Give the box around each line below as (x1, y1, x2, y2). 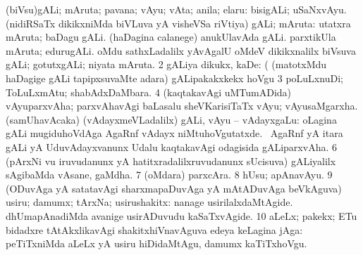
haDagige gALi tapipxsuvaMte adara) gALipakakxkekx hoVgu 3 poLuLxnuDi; (6, 70, 343, 85)
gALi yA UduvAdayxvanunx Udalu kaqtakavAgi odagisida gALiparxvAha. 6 (6, 139, 337, 154)
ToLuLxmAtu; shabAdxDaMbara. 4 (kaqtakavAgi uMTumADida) (6, 84, 292, 99)
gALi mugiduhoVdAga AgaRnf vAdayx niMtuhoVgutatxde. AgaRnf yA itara (6, 126, 343, 140)
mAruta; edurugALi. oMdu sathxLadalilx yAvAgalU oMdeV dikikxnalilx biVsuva (6, 43, 356, 58)
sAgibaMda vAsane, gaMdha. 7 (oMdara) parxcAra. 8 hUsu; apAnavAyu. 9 (6, 167, 333, 182)
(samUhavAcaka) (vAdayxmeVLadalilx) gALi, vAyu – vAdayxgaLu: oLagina (6, 112, 337, 126)
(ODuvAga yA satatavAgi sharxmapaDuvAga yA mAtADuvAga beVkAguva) (6, 181, 342, 195)
